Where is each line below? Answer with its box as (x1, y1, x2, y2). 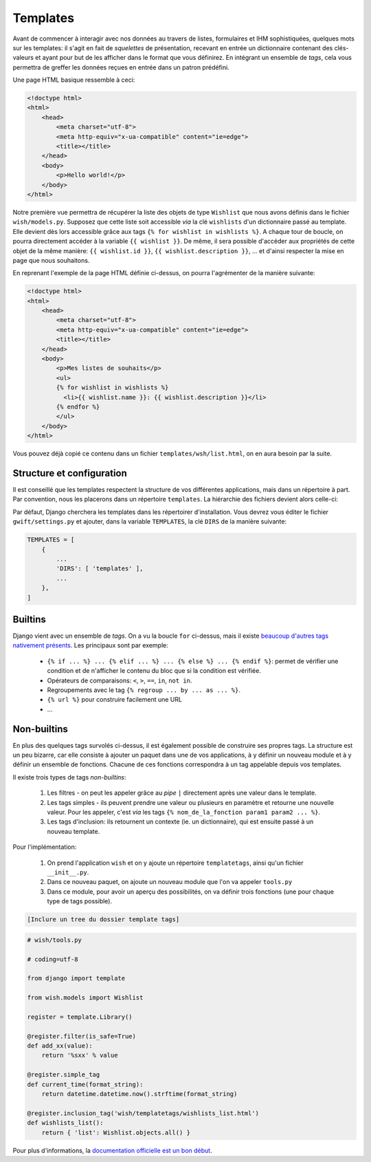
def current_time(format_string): (27, 1080, 144, 1088)
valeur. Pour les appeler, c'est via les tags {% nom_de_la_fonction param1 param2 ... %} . (47, 808, 321, 817)
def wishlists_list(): (27, 1119, 104, 1127)
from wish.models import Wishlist (27, 994, 144, 1002)
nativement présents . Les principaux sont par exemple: (12, 641, 168, 649)
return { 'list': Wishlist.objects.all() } (41, 1128, 190, 1137)
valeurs (12, 54, 34, 62)
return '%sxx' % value (41, 1051, 118, 1059)
